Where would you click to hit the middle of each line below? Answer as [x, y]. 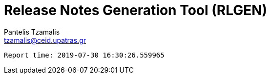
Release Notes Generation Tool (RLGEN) [136, 10]
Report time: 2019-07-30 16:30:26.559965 [84, 55]
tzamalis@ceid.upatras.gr [45, 40]
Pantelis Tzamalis [32, 32]
